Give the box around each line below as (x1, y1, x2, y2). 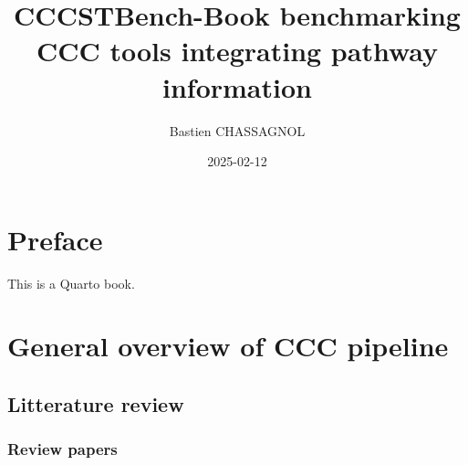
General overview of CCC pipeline (7, 327, 449, 365)
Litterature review (7, 389, 184, 417)
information (162, 68, 312, 105)
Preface (7, 220, 103, 258)
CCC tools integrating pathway (36, 32, 439, 69)
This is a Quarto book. (7, 273, 135, 292)
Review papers (7, 438, 118, 460)
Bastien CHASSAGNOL (169, 121, 306, 140)
